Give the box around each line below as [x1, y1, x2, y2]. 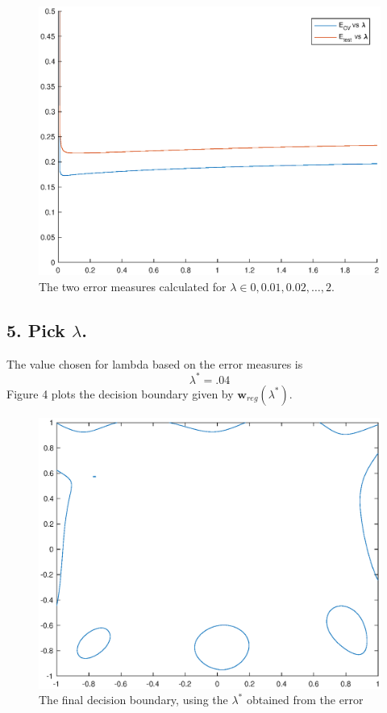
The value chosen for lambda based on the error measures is [6, 355, 303, 372]
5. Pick [6, 317, 65, 342]
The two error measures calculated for [39, 277, 227, 294]
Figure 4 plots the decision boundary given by [6, 385, 234, 402]
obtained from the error [246, 691, 364, 708]
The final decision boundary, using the [39, 691, 228, 708]
